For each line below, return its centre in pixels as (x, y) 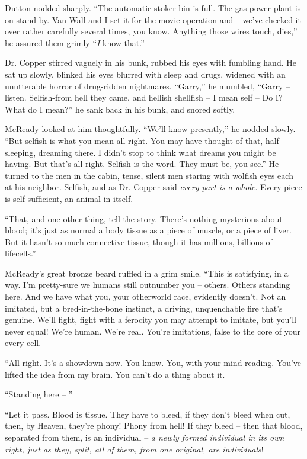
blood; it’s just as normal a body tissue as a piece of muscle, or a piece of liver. (148, 230)
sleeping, (20, 152)
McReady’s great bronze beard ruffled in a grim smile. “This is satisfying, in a (147, 273)
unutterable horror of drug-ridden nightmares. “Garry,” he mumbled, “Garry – (148, 86)
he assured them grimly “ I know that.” (75, 42)
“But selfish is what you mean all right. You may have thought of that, (134, 140)
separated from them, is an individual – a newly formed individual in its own (145, 437)
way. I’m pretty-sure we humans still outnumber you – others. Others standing (148, 285)
